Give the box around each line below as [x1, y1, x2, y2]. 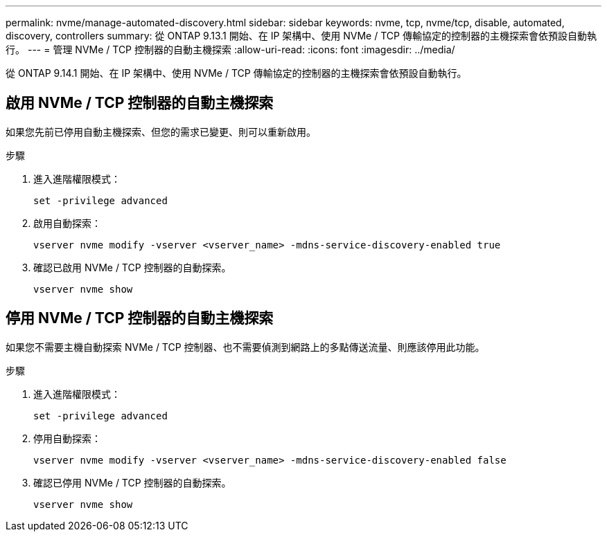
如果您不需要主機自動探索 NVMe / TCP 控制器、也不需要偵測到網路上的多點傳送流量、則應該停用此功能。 [6, 340, 485, 353]
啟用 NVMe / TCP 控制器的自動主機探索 [6, 94, 274, 112]
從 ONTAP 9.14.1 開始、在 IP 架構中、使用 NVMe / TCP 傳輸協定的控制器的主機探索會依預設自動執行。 [6, 67, 467, 79]
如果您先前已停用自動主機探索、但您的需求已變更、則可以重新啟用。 [6, 125, 316, 138]
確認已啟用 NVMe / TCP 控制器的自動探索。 [33, 261, 231, 273]
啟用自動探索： [33, 217, 101, 229]
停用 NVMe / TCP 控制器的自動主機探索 [6, 309, 274, 327]
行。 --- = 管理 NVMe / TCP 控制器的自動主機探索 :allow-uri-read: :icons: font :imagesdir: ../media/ [6, 44, 455, 55]
